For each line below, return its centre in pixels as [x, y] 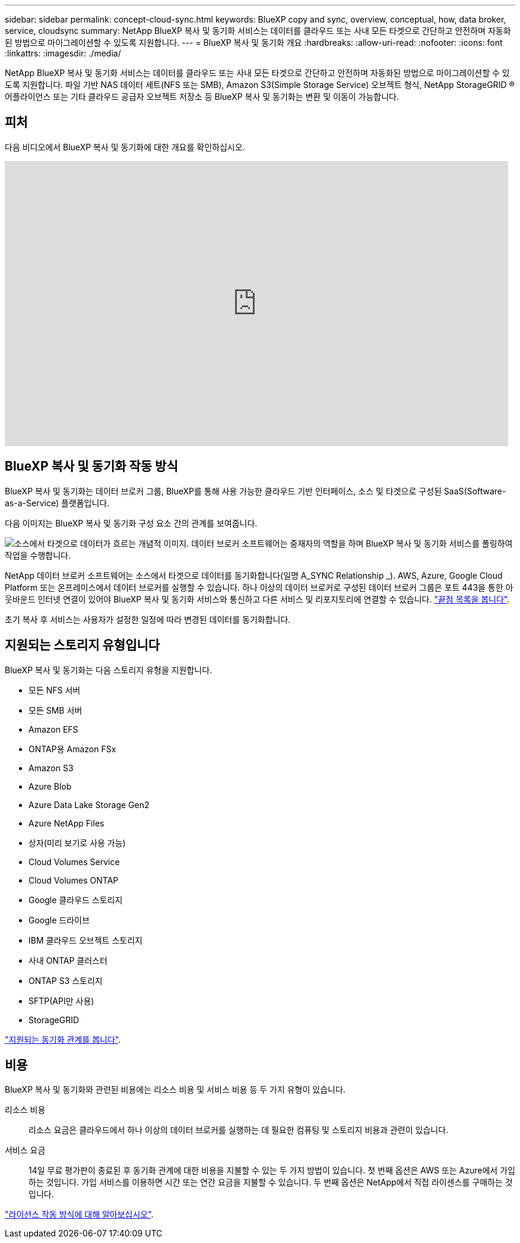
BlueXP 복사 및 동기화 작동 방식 [91, 466]
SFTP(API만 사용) [61, 1001]
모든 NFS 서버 [55, 690]
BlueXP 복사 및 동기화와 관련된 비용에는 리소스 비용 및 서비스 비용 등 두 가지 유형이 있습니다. [175, 1090]
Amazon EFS [53, 729]
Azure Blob [50, 786]
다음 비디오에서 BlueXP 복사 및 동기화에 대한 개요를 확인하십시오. [125, 147]
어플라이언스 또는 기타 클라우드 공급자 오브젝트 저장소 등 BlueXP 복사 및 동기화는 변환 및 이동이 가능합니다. [202, 97]
